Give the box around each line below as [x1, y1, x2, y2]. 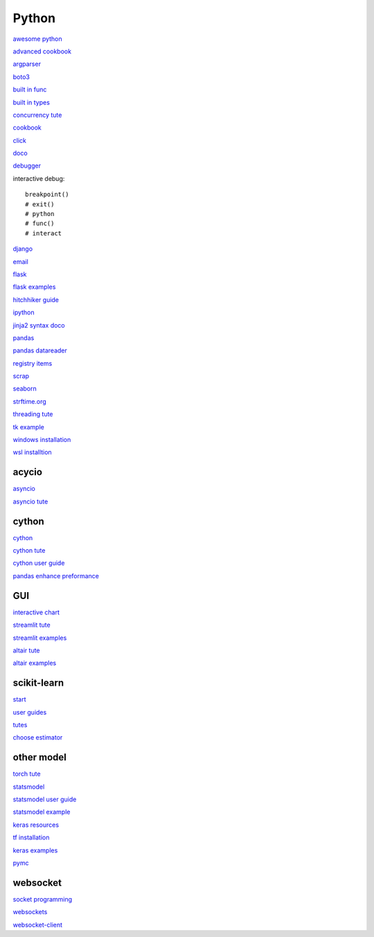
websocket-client [12, 920, 62, 929]
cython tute [12, 546, 46, 555]
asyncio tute [12, 497, 48, 506]
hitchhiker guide [12, 295, 59, 304]
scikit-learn [12, 677, 64, 689]
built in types [12, 98, 50, 107]
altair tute [12, 646, 41, 654]
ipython [12, 308, 35, 316]
